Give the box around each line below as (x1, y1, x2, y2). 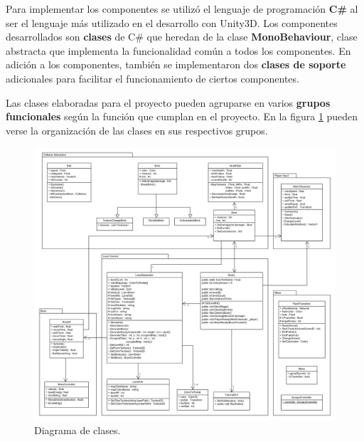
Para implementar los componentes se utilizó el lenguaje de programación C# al (6, 1, 358, 16)
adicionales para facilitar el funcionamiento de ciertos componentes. (6, 70, 299, 85)
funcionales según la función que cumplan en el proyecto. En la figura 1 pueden (6, 109, 358, 124)
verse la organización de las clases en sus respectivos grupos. (6, 122, 268, 137)
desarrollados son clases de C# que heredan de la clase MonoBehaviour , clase (6, 29, 358, 44)
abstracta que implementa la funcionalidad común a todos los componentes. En (6, 43, 351, 58)
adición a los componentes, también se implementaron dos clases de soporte (6, 57, 346, 72)
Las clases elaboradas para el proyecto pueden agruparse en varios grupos (6, 95, 331, 110)
